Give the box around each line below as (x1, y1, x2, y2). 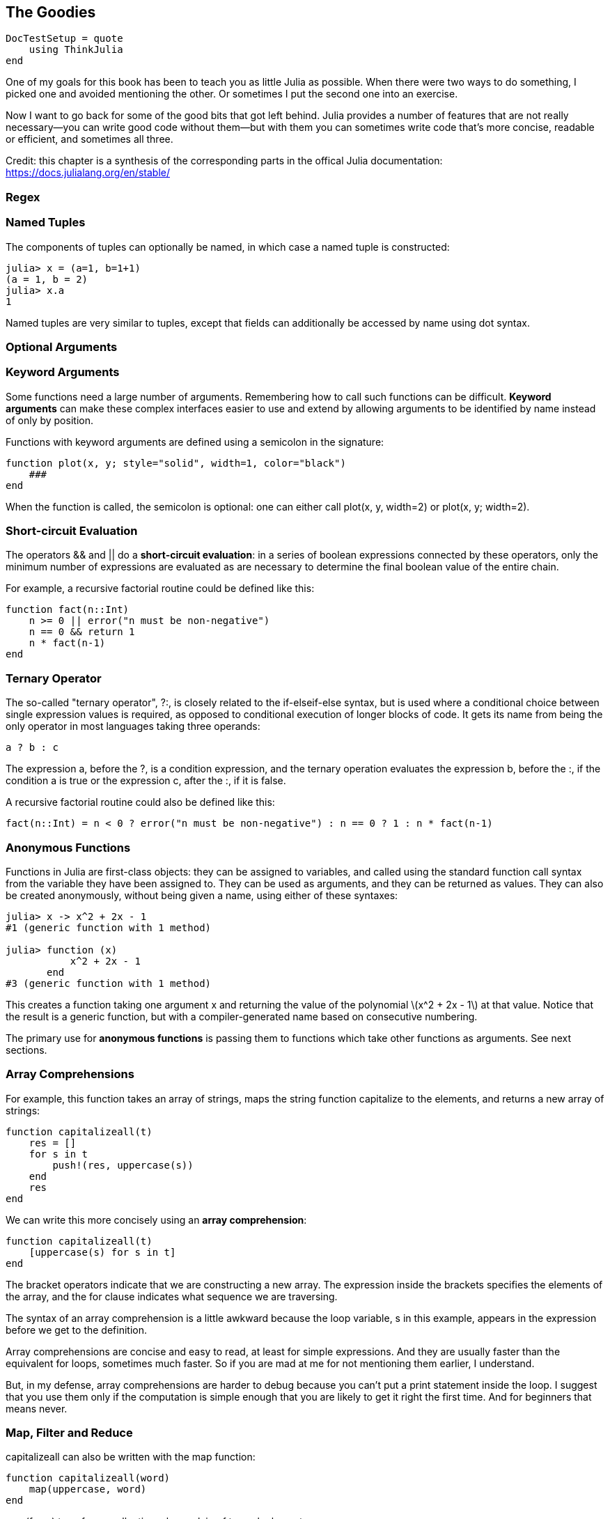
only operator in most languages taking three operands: (6, 720, 260, 733)
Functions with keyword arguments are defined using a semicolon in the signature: (6, 435, 384, 448)
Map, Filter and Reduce (6, 1426, 133, 1440)
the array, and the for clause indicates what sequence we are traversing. (6, 1290, 338, 1302)
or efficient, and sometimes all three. (6, 133, 173, 146)
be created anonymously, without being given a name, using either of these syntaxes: (6, 889, 398, 901)
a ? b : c (6, 742, 58, 754)
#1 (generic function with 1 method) (6, 921, 212, 933)
